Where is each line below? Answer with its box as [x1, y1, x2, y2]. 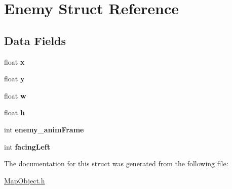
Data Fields [4, 32, 66, 48]
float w [4, 90, 26, 101]
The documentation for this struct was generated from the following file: [4, 158, 228, 169]
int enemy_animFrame [4, 124, 84, 134]
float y [4, 73, 25, 84]
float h [4, 107, 25, 118]
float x [4, 56, 25, 67]
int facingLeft [4, 141, 51, 152]
